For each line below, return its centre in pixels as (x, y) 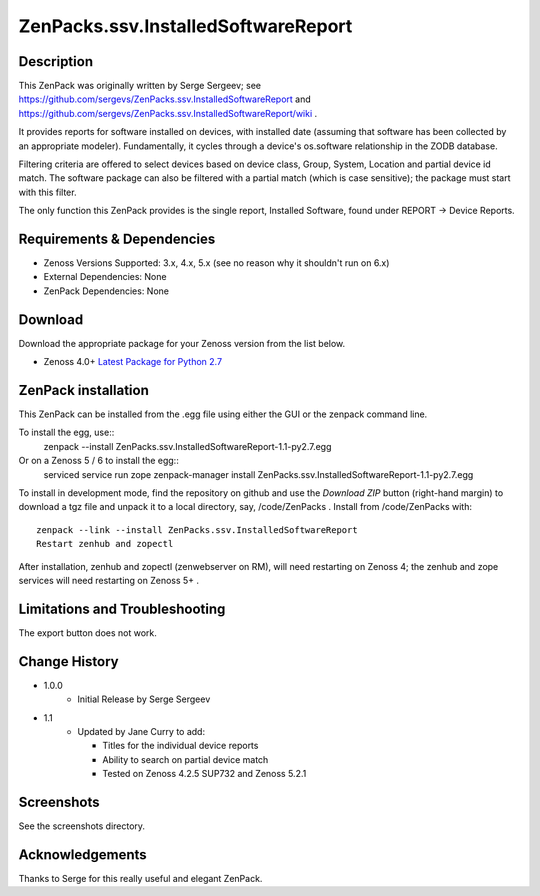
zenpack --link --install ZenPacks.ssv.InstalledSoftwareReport (197, 529)
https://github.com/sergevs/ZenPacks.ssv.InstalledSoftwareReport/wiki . (168, 113)
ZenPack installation (83, 390)
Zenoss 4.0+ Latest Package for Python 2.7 (133, 362)
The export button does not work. (87, 632)
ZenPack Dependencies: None (106, 291)
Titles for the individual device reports (180, 746)
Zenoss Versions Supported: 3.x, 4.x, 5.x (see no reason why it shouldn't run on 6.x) (216, 263)
